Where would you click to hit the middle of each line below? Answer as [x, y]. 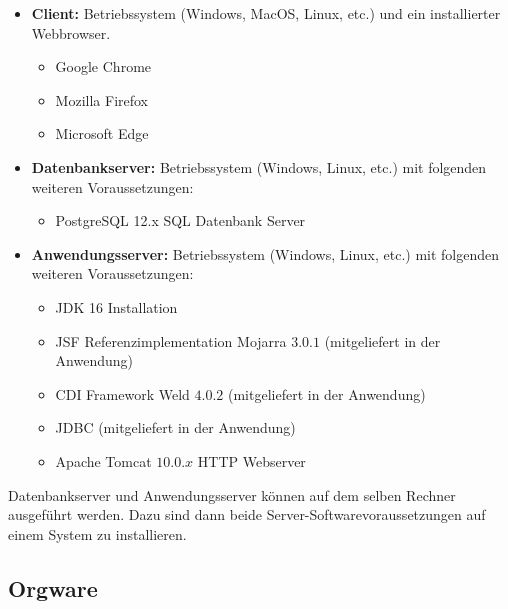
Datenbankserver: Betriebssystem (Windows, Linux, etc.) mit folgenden [259, 166]
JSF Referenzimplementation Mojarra [171, 340]
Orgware [53, 587]
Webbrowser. [71, 32]
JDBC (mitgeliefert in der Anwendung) [175, 427]
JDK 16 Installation [116, 306]
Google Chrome [103, 66]
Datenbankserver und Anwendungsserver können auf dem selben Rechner [232, 494]
